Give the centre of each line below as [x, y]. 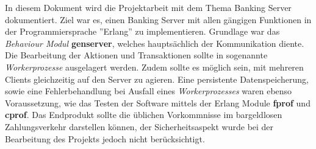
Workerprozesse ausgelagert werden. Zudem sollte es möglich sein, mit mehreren [154, 67]
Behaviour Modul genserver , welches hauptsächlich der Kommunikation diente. [155, 43]
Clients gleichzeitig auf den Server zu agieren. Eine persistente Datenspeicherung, [157, 79]
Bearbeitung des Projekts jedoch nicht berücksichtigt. [105, 138]
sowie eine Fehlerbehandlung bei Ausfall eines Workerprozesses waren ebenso [149, 91]
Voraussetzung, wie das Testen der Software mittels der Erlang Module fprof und [158, 102]
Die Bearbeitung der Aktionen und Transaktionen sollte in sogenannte [136, 55]
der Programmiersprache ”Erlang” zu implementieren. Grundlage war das [142, 31]
